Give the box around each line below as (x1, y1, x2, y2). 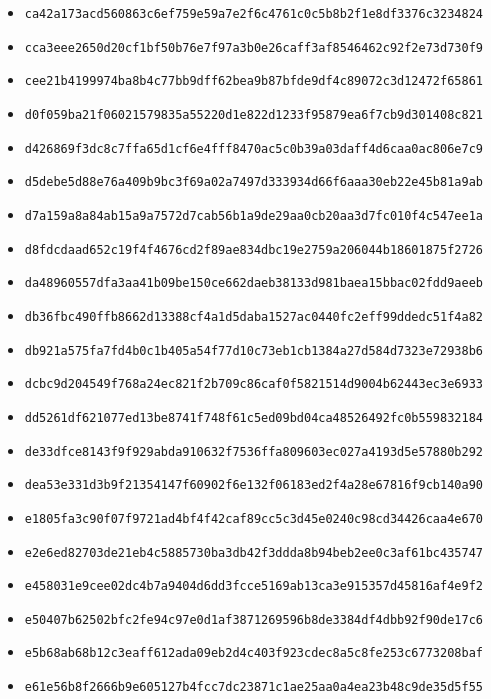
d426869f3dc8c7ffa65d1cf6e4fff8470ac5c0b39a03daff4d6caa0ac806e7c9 (24, 141, 483, 156)
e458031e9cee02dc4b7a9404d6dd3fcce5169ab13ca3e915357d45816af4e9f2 (24, 579, 483, 594)
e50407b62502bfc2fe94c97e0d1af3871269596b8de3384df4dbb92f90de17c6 (24, 612, 483, 627)
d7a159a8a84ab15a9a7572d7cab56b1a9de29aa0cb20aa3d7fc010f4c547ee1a (24, 208, 483, 223)
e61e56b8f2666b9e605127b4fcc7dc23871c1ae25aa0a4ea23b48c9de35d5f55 (24, 680, 483, 695)
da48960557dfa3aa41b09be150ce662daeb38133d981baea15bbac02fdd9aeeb (24, 276, 483, 291)
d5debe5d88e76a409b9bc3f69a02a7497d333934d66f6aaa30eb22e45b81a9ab (24, 175, 483, 190)
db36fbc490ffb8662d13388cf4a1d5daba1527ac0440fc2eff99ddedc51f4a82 (24, 309, 483, 324)
